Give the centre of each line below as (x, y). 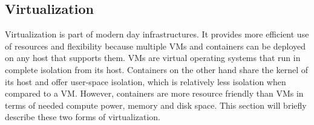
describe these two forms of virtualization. (83, 117)
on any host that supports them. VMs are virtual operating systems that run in (153, 58)
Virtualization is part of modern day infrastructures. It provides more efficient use (157, 34)
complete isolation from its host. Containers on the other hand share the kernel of (157, 69)
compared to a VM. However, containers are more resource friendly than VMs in (154, 93)
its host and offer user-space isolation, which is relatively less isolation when (146, 81)
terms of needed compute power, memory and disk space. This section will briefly (156, 105)
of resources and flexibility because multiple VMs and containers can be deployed (155, 46)
